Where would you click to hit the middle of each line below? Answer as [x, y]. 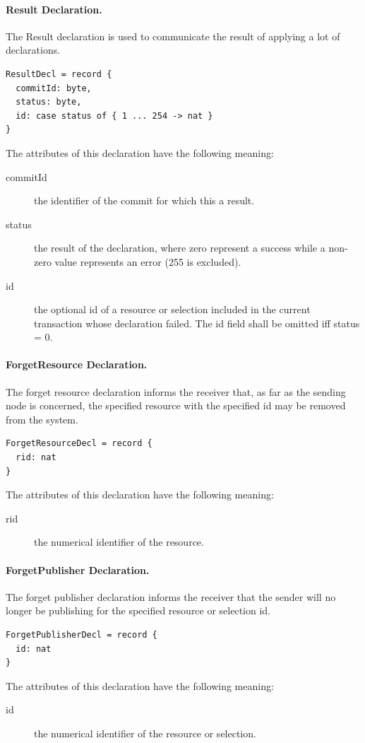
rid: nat [36, 458]
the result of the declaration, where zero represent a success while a [180, 248]
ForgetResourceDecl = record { [79, 444]
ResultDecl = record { [59, 74]
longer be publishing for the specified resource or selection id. [138, 610]
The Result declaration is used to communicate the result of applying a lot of [173, 36]
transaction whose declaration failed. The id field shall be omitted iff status [197, 323]
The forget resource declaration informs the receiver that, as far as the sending [176, 391]
